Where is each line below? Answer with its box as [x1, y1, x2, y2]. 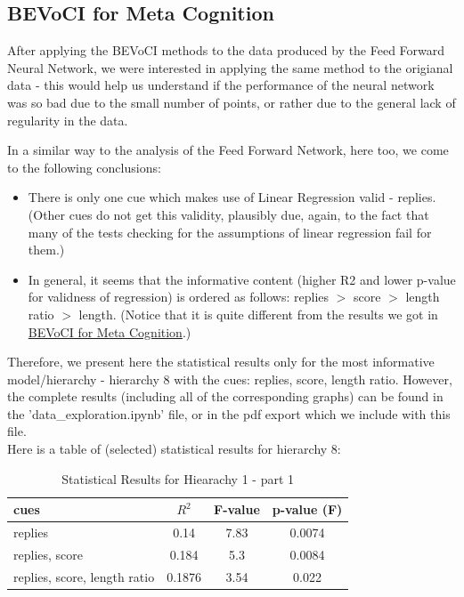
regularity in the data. [7, 110, 128, 129]
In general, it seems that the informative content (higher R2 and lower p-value [28, 270, 456, 288]
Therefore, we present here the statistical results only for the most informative [7, 352, 435, 371]
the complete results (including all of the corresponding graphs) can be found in [7, 387, 444, 406]
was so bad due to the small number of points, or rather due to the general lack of [7, 93, 456, 111]
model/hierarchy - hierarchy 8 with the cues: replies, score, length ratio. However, [7, 369, 452, 388]
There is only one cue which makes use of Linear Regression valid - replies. [28, 188, 436, 206]
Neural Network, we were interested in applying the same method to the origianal [7, 58, 453, 77]
